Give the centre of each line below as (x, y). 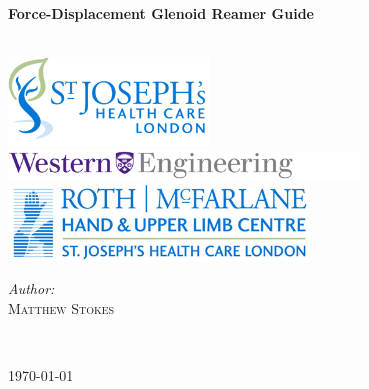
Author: (31, 288)
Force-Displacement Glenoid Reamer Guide (161, 12)
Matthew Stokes (61, 308)
